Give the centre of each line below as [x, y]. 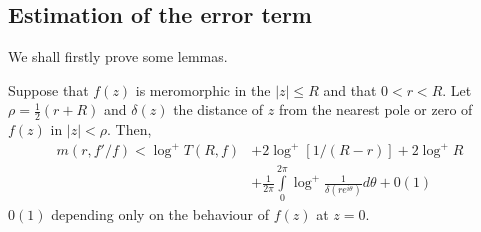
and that [350, 89]
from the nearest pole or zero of [375, 109]
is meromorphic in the [203, 89]
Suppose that [48, 89]
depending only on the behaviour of [160, 213]
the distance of [218, 109]
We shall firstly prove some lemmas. [118, 56]
